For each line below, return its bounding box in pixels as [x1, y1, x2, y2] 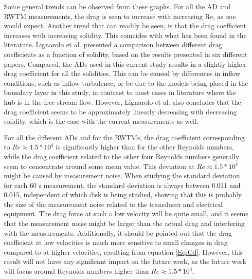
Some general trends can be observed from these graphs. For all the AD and [4, 1, 231, 11]
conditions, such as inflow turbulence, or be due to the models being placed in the [4, 77, 248, 88]
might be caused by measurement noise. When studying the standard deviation [4, 170, 240, 181]
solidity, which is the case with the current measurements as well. [4, 116, 198, 126]
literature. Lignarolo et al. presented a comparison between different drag [4, 39, 222, 50]
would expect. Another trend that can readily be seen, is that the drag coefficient [4, 20, 247, 31]
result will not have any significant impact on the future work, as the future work [4, 256, 247, 266]
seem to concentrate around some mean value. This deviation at [4, 161, 195, 171]
